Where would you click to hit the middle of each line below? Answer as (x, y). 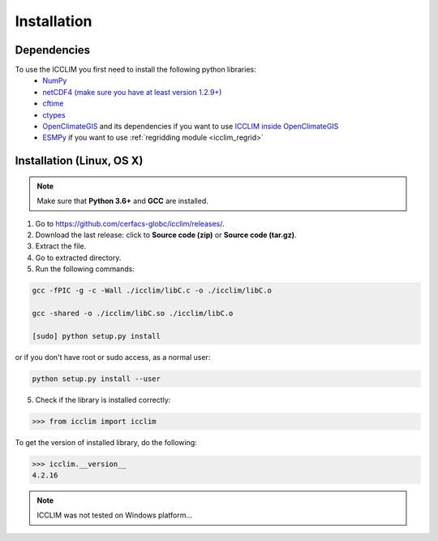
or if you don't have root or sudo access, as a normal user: (113, 357)
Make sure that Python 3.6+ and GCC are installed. (122, 201)
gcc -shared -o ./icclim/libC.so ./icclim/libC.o (133, 313)
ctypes (54, 115)
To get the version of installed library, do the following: (106, 442)
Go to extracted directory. (78, 258)
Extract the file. (61, 246)
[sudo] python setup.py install (97, 336)
